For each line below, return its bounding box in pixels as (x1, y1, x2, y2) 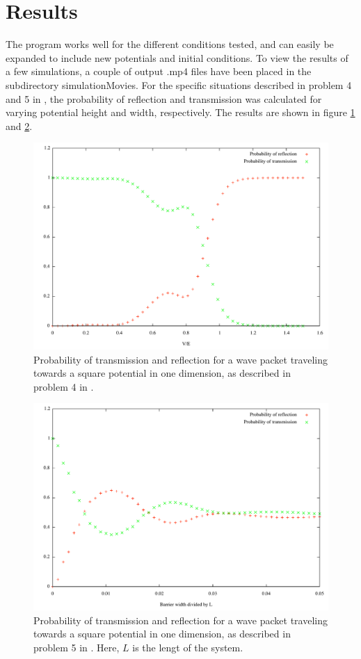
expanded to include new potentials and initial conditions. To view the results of (6, 50, 348, 65)
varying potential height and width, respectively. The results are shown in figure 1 (6, 105, 355, 120)
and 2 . (6, 118, 33, 133)
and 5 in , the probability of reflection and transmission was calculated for (6, 91, 322, 106)
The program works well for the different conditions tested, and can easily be (6, 37, 334, 51)
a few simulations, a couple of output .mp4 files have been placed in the (6, 64, 312, 79)
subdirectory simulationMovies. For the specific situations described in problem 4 (6, 77, 352, 92)
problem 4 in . (33, 379, 94, 393)
